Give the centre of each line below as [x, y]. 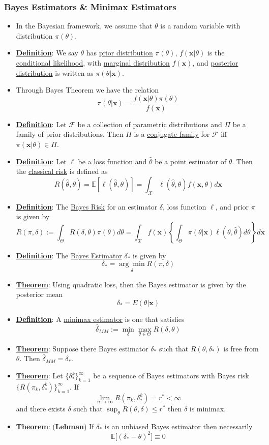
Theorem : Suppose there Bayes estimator [82, 348]
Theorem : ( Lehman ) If [55, 426]
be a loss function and [112, 161]
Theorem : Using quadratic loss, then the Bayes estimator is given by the [131, 284]
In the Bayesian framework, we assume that [84, 26]
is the [216, 53]
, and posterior [215, 63]
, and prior [232, 206]
